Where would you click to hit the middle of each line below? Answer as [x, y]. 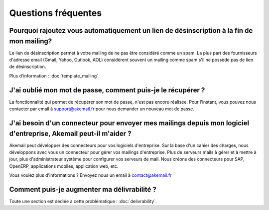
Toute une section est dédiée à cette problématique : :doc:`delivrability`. [83, 202]
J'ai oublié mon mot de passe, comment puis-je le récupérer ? [107, 90]
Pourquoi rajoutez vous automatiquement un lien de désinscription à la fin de [131, 31]
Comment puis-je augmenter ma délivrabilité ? [83, 189]
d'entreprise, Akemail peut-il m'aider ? [70, 133]
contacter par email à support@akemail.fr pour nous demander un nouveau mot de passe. [102, 109]
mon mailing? [31, 41]
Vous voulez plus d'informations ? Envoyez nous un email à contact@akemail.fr [90, 175]
